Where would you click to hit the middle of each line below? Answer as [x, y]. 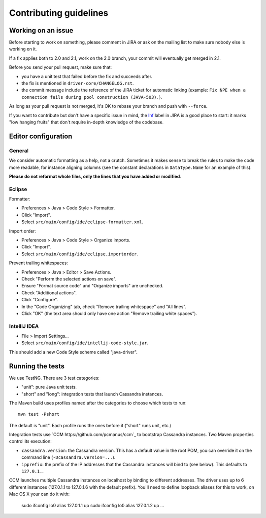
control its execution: [30, 441]
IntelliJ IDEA [24, 326]
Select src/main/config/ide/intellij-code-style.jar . [85, 343]
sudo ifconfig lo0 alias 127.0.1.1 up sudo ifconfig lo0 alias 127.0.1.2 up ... [93, 505]
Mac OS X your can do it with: [39, 494]
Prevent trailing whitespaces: [39, 263]
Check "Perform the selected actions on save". [69, 279]
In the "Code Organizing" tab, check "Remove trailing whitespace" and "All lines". [104, 307]
